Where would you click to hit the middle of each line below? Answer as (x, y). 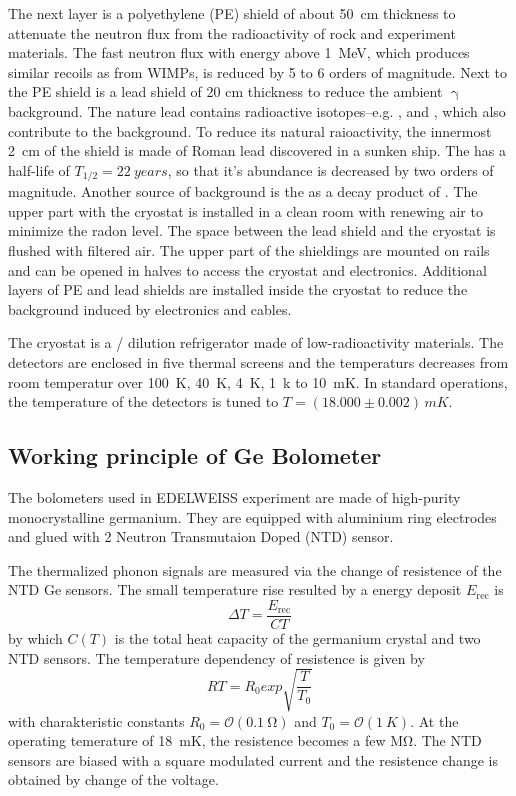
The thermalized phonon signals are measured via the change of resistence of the (255, 569)
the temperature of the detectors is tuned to (143, 401)
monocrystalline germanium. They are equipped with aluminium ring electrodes (252, 516)
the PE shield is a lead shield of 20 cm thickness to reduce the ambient (225, 91)
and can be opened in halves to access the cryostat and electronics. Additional (247, 269)
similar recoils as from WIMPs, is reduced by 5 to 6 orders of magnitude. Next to (258, 71)
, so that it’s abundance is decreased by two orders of (330, 169)
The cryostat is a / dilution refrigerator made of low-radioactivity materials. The (256, 342)
